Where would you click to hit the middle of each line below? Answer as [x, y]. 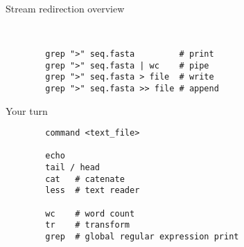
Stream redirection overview [65, 8]
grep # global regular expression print [142, 237]
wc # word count [90, 213]
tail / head [73, 168]
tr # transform [87, 225]
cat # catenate [85, 179]
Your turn [27, 110]
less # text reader [93, 191]
